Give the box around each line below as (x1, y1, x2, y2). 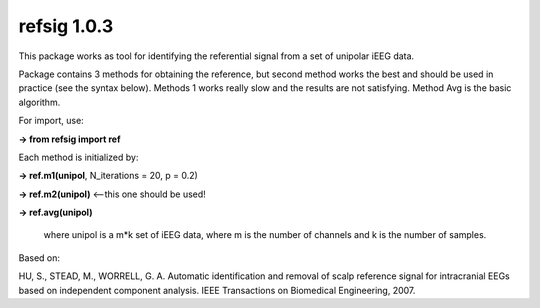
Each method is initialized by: (18, 151, 139, 163)
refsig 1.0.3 (18, 15, 114, 37)
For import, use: (18, 115, 84, 127)
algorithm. (18, 96, 61, 108)
